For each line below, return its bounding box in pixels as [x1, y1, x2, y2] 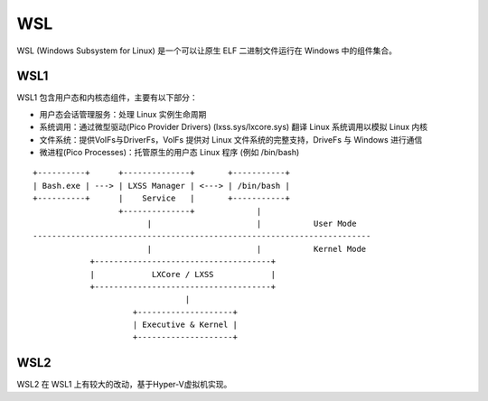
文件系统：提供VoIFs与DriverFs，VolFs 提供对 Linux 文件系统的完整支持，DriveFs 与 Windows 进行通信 [39, 134, 423, 145]
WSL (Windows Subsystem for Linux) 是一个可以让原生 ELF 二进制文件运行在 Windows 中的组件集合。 [16, 45, 398, 56]
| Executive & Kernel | [132, 320, 239, 330]
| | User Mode [146, 218, 357, 228]
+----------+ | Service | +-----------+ [33, 193, 291, 203]
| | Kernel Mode [146, 244, 367, 254]
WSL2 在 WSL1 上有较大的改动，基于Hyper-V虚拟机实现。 [16, 379, 232, 390]
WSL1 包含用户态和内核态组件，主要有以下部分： [16, 92, 198, 103]
